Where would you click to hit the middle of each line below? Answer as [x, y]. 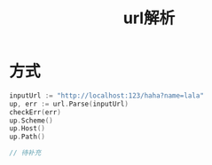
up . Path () [27, 137]
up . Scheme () [31, 121]
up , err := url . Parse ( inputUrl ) [69, 104]
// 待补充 [25, 153]
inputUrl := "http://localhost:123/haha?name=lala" [106, 95]
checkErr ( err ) [35, 112]
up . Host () [27, 129]
